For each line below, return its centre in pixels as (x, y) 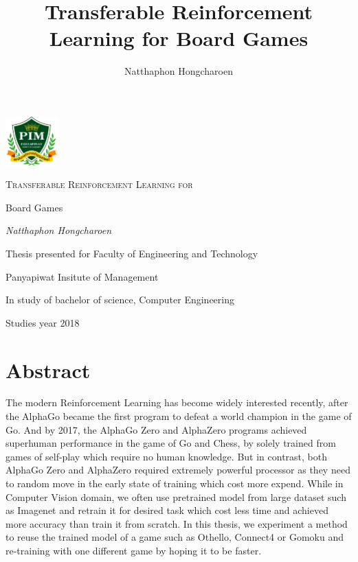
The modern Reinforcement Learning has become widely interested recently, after (177, 402)
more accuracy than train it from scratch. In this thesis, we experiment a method (177, 523)
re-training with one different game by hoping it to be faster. (134, 550)
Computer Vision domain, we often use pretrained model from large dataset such (176, 496)
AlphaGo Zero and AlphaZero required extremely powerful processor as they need (178, 470)
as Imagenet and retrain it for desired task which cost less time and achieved (167, 510)
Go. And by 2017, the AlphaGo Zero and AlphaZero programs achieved (156, 429)
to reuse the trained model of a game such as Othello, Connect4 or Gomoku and (175, 537)
